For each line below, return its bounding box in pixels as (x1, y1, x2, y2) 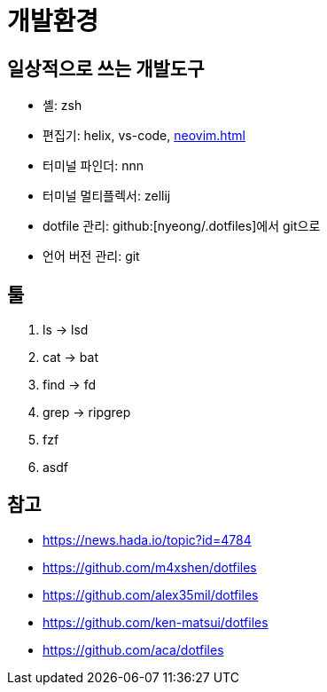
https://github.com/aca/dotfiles (43, 641, 224, 657)
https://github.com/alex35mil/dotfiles (43, 586, 259, 602)
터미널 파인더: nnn (43, 158, 144, 174)
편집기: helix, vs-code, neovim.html (43, 128, 245, 144)
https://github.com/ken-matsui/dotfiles (43, 614, 269, 630)
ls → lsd (43, 322, 89, 338)
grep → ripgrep (43, 405, 131, 421)
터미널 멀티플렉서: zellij (43, 188, 171, 204)
